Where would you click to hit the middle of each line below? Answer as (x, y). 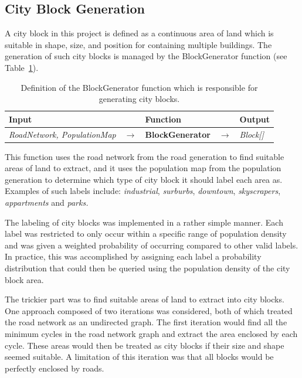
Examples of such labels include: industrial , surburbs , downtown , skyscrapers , (143, 191)
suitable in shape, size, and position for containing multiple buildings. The (138, 44)
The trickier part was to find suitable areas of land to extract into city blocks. (145, 299)
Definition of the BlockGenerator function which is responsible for (139, 87)
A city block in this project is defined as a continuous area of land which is (139, 33)
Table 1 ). (22, 67)
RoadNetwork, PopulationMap (62, 134)
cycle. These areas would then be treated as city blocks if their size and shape (145, 345)
